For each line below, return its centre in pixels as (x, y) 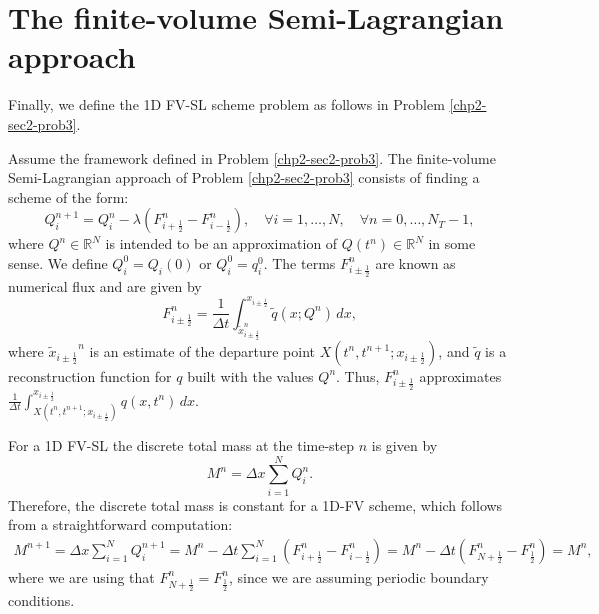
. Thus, (358, 375)
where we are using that (81, 576)
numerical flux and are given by (105, 285)
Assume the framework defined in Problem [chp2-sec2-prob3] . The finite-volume (252, 157)
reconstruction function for (90, 375)
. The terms (299, 262)
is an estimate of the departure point (202, 350)
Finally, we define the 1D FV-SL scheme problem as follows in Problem (226, 104)
